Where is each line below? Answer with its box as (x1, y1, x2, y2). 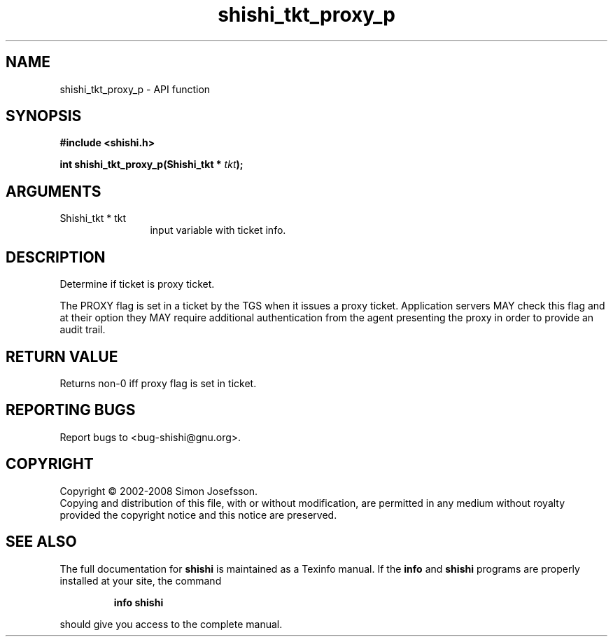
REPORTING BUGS (6, 401, 136, 419)
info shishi (113, 596, 164, 608)
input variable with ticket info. (150, 224, 286, 237)
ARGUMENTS (6, 182, 101, 200)
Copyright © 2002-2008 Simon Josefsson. (59, 484, 258, 497)
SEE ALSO (6, 533, 77, 551)
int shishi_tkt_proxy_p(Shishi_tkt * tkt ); (59, 158, 244, 171)
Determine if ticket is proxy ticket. (59, 278, 215, 291)
